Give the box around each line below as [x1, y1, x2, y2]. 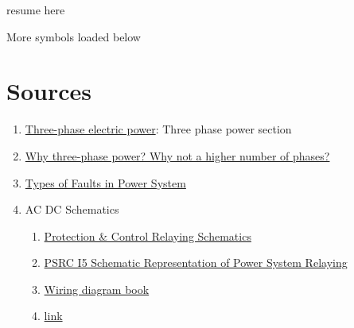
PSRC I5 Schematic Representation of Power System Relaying [44, 254, 348, 271]
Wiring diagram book [44, 280, 150, 297]
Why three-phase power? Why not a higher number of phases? [25, 147, 330, 164]
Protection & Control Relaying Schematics [44, 227, 251, 244]
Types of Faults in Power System [25, 174, 186, 191]
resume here [6, 2, 65, 17]
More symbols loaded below [6, 28, 141, 44]
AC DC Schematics [25, 201, 119, 218]
